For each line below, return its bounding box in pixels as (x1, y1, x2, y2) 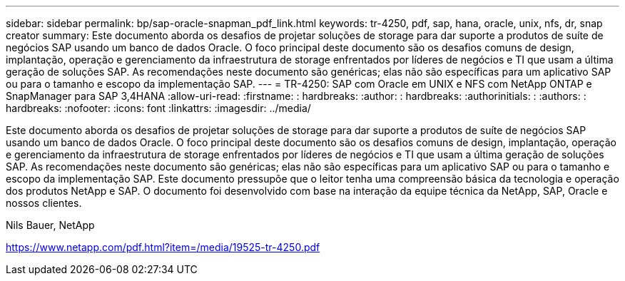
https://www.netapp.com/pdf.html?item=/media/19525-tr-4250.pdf (6, 241, 320, 253)
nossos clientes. (6, 197, 82, 209)
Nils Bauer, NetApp (6, 219, 95, 231)
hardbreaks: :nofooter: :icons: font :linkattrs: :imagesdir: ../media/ (6, 102, 311, 114)
